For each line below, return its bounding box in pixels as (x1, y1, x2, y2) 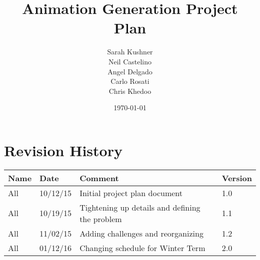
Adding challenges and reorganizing (79, 227, 203, 239)
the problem (79, 213, 122, 225)
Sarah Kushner (107, 46, 153, 57)
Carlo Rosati (110, 76, 149, 86)
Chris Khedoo (108, 85, 151, 96)
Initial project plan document (79, 187, 182, 199)
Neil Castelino (108, 56, 152, 66)
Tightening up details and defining (79, 201, 200, 213)
